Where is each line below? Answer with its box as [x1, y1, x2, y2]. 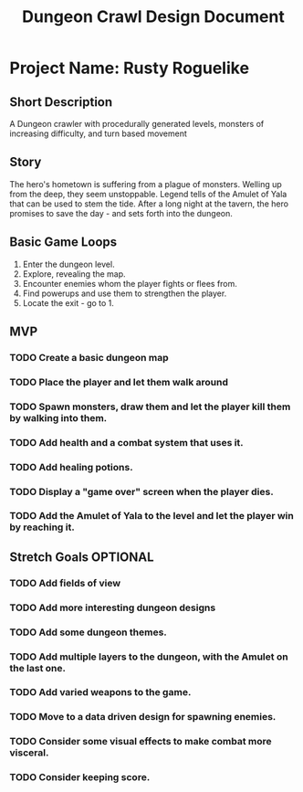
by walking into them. [9, 411, 108, 424]
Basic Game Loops [9, 235, 118, 250]
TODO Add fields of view [9, 576, 121, 589]
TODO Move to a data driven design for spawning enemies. [9, 711, 277, 723]
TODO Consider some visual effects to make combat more [9, 735, 272, 748]
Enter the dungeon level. [22, 259, 116, 269]
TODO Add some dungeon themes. [9, 626, 167, 639]
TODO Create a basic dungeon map [9, 351, 169, 364]
